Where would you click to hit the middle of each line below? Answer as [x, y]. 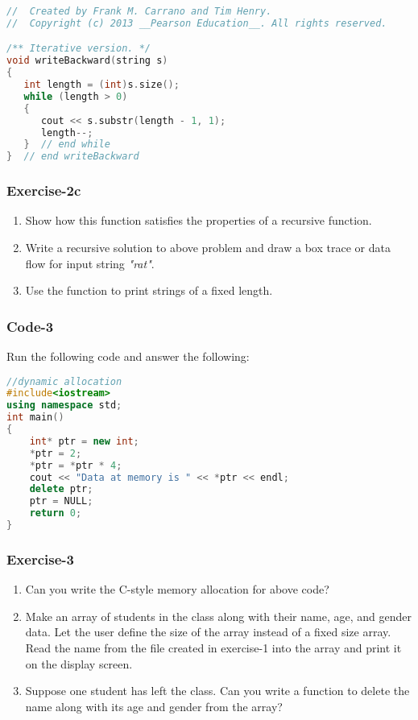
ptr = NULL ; [61, 501]
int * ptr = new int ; [84, 441]
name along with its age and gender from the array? [154, 706]
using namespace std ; [64, 406]
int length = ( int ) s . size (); [101, 85]
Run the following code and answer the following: [128, 356]
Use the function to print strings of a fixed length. [149, 290]
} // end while [67, 145]
